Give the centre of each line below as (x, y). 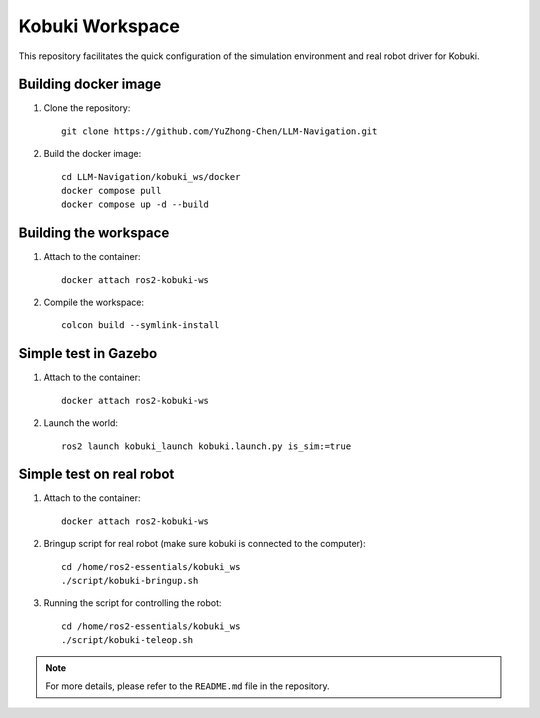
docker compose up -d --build (135, 204)
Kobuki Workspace (99, 26)
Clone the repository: (87, 108)
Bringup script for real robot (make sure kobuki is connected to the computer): (205, 544)
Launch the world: (81, 423)
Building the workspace (94, 233)
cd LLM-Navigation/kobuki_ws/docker (151, 176)
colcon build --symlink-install (140, 325)
